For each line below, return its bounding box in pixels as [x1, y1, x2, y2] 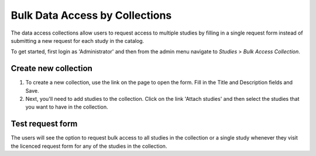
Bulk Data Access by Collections [11, 9, 172, 22]
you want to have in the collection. [25, 103, 108, 111]
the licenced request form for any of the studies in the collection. [11, 143, 167, 150]
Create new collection [11, 63, 93, 73]
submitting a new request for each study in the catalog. [11, 37, 145, 44]
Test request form [11, 119, 78, 129]
